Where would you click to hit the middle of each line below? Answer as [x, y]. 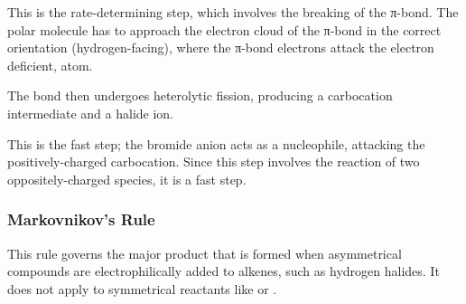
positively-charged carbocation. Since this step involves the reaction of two [214, 161]
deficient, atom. [50, 65]
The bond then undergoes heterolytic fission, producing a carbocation [200, 95]
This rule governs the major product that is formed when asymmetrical [205, 253]
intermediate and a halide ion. [91, 113]
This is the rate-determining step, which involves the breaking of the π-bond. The [233, 12]
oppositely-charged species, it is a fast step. [127, 179]
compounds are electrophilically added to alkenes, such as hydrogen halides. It [224, 271]
